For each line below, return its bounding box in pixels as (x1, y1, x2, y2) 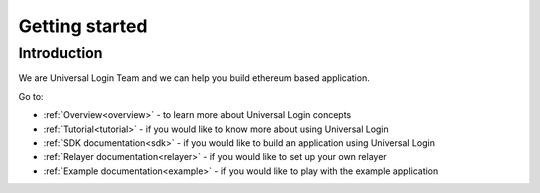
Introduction (18, 44, 103, 62)
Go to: (18, 90, 44, 102)
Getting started (18, 15, 148, 37)
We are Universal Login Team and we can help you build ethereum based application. (18, 72, 370, 84)
